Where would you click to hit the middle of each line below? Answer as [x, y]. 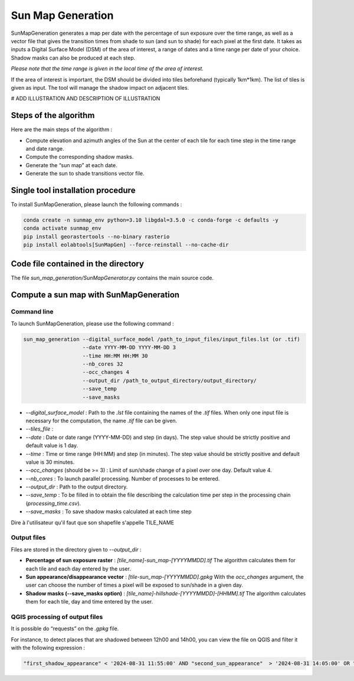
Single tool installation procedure [73, 190]
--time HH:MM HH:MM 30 [115, 356]
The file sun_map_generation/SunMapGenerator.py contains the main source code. [112, 278]
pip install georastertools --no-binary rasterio [96, 237]
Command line [32, 312]
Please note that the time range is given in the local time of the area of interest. [107, 69]
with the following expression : [48, 648]
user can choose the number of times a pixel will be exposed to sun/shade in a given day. [134, 585]
